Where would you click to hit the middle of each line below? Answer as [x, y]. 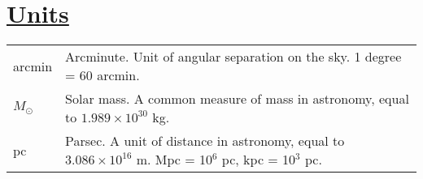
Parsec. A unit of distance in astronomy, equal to [205, 141]
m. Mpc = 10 [174, 160]
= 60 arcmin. [102, 75]
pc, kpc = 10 [259, 160]
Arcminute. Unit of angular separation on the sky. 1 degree [233, 57]
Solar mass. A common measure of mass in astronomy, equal [237, 99]
